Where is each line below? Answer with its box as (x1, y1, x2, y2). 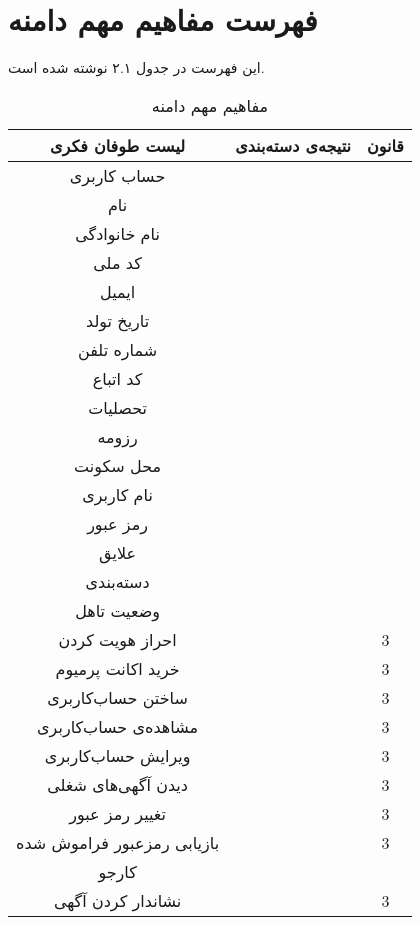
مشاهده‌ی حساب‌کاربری (37, 714, 199, 738)
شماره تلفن (78, 337, 158, 361)
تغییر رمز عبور (69, 801, 166, 825)
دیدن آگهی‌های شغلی (47, 772, 188, 796)
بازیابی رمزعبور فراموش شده (16, 830, 220, 854)
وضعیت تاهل (75, 598, 160, 622)
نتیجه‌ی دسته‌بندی (235, 133, 351, 157)
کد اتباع (92, 366, 143, 390)
